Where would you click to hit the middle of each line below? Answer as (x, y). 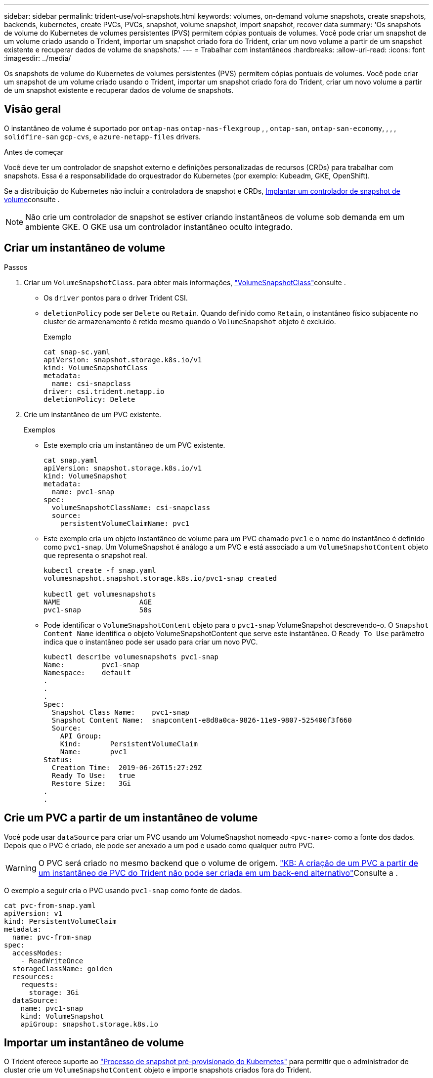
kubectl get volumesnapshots (100, 594)
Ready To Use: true (93, 775)
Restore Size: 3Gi (91, 783)
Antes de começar (34, 152)
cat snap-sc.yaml (77, 352)
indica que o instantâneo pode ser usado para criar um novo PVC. (151, 642)
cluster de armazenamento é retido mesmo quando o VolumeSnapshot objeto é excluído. (190, 321)
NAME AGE (98, 602)
